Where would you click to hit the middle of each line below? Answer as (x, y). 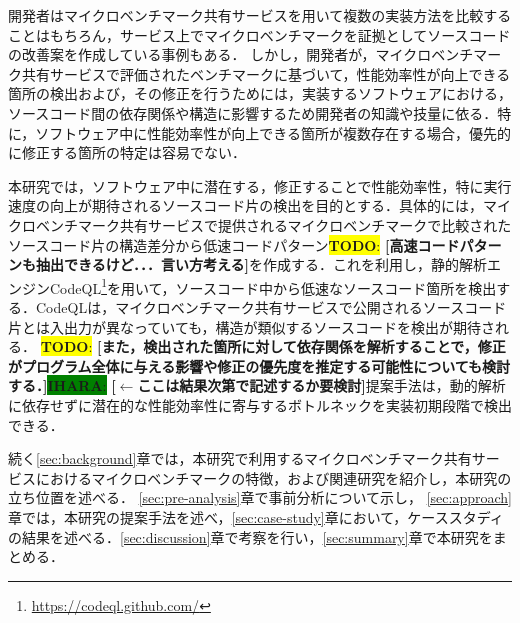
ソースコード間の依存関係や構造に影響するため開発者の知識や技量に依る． (253, 112)
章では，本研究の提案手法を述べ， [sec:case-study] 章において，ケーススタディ (256, 516)
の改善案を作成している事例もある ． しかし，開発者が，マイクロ (220, 54)
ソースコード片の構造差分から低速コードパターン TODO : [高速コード (234, 244)
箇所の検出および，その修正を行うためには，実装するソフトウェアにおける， (260, 93)
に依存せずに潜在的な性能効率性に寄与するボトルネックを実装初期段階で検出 (260, 404)
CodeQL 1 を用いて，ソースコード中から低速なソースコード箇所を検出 (273, 286)
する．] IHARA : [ (62, 385)
